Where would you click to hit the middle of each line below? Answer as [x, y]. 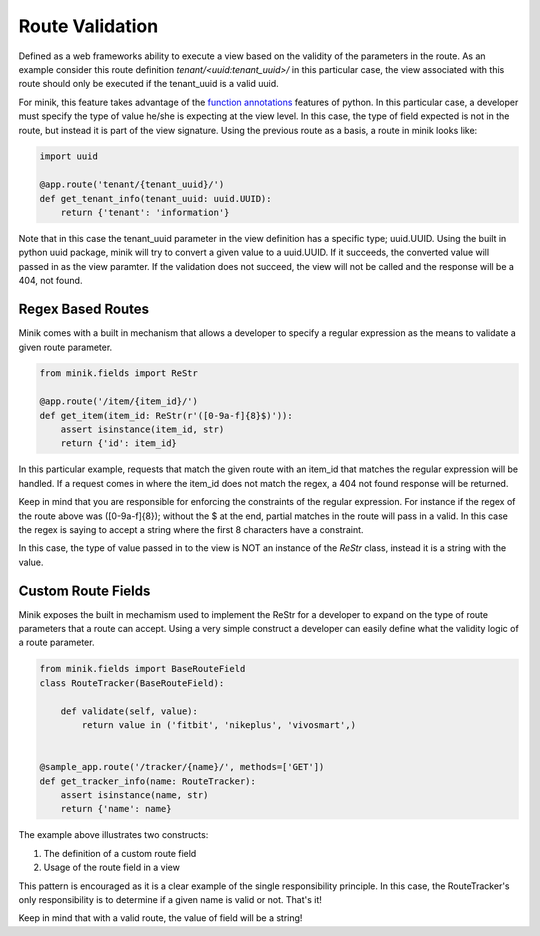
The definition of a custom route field [120, 853]
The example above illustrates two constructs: [113, 835]
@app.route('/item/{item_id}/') [119, 401]
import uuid [69, 156]
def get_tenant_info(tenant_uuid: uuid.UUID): [155, 198]
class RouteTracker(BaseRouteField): [132, 683]
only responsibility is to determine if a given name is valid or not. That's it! [170, 899]
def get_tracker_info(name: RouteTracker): [148, 781]
